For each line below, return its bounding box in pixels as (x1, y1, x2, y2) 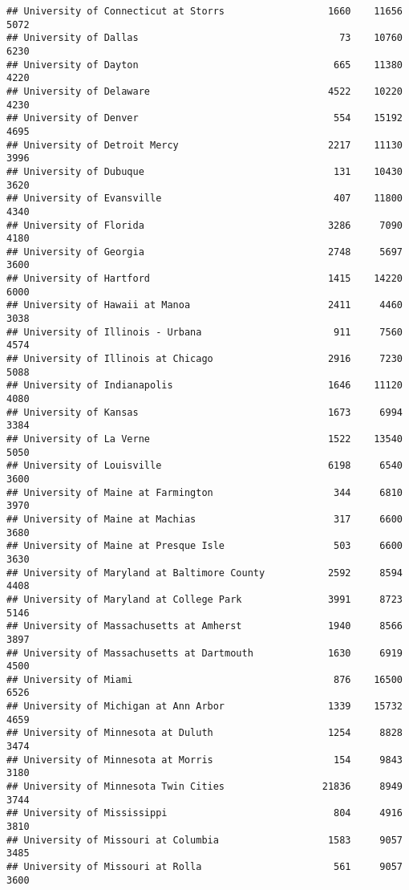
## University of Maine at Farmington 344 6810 (6, 486, 403, 498)
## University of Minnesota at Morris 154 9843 (6, 754, 403, 766)
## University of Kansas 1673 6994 (6, 406, 403, 418)
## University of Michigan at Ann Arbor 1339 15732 (6, 701, 403, 713)
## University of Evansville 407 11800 (6, 193, 403, 205)
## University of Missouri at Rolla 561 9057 (6, 861, 403, 872)
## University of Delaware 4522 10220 (6, 85, 403, 97)
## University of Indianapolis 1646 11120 (6, 380, 403, 392)
